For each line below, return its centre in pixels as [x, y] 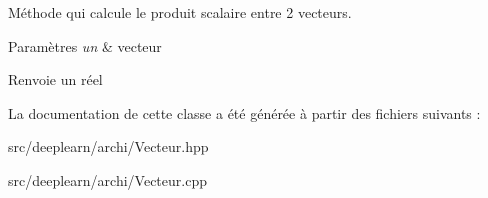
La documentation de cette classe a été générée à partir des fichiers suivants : [244, 112]
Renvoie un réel [55, 79]
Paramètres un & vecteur [85, 45]
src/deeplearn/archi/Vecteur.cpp [107, 179]
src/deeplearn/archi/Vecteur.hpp [108, 146]
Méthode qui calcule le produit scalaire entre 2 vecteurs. [180, 12]
